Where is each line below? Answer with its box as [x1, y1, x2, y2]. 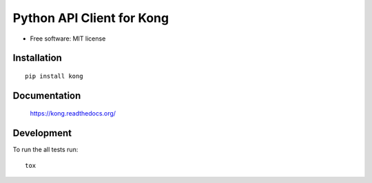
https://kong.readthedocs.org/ [30, 109, 116, 118]
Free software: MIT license [30, 34, 106, 43]
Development [12, 127, 72, 139]
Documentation [12, 89, 81, 101]
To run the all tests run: [12, 145, 79, 154]
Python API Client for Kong [12, 10, 169, 25]
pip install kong [25, 72, 83, 80]
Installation [12, 52, 62, 64]
